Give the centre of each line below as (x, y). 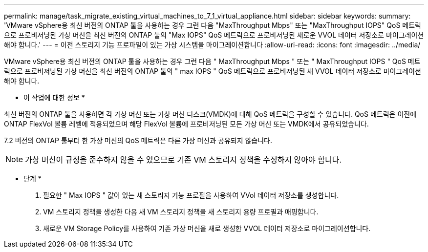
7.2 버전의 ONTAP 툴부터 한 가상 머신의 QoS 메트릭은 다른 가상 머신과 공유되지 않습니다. (138, 140)
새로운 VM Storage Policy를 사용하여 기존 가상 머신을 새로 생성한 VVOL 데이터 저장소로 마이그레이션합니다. (207, 228)
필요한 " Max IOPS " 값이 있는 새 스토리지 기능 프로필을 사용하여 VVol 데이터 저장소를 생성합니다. (191, 195)
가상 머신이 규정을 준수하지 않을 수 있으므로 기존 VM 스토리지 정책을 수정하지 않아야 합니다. (183, 160)
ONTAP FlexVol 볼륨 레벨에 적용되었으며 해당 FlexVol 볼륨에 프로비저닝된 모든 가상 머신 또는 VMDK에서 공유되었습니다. (186, 124)
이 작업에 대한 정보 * (54, 97)
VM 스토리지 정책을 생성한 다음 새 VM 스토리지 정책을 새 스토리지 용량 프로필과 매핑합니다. (181, 212)
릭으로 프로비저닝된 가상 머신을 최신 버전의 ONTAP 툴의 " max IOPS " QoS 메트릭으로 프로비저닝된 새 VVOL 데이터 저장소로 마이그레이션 (213, 71)
